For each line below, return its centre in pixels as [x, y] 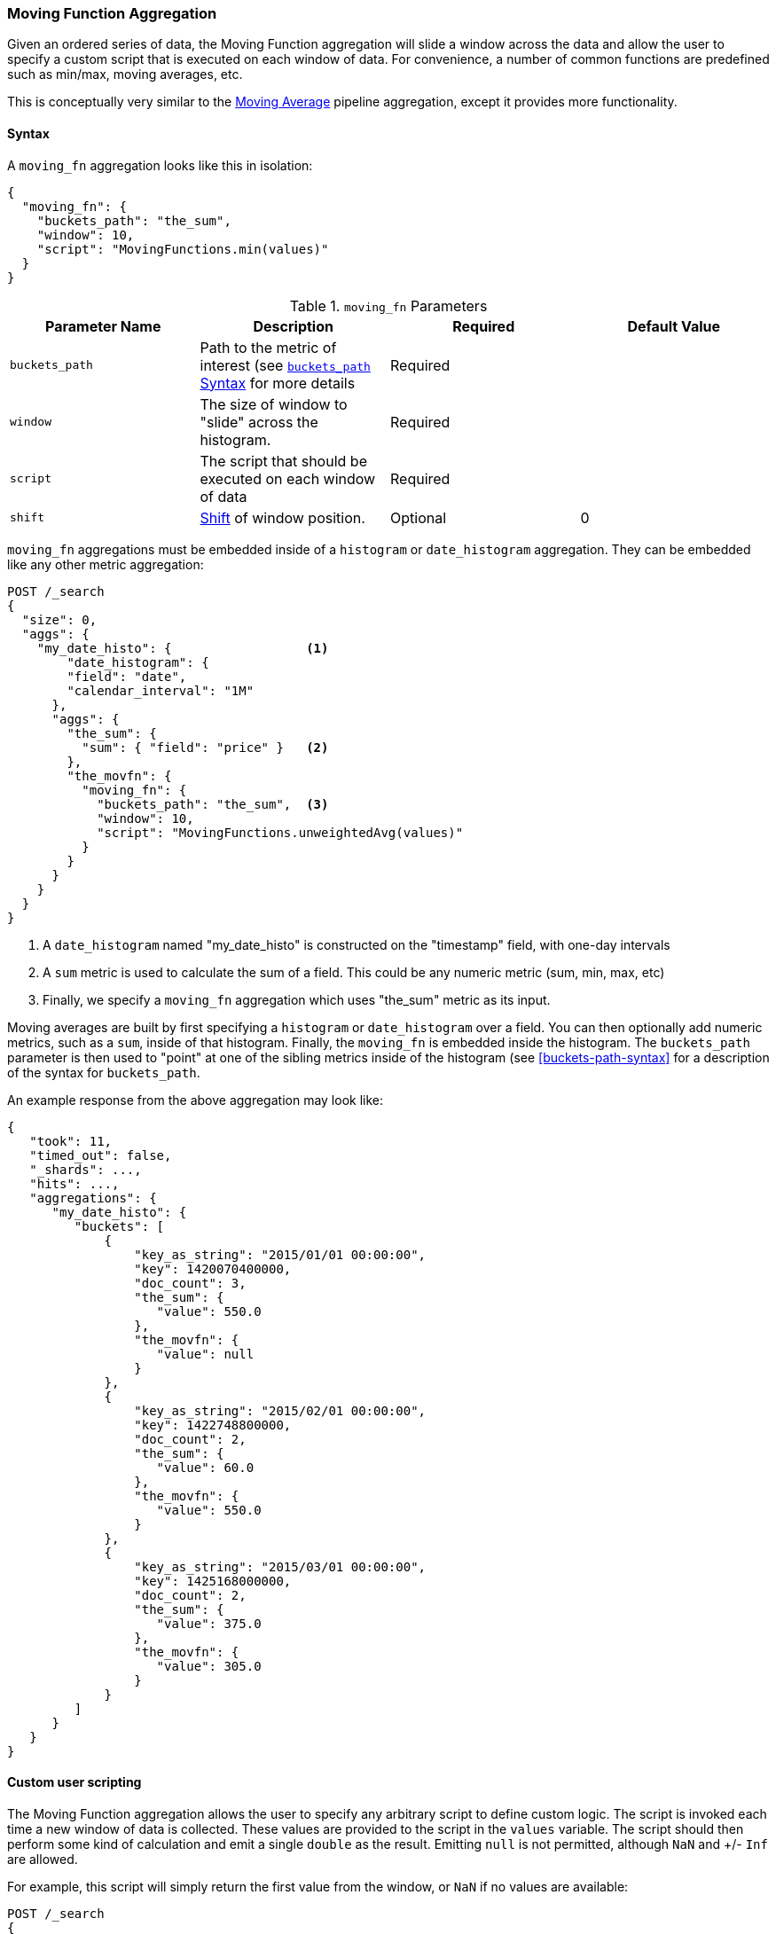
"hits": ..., [74, 1183]
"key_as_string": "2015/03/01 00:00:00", [280, 1566]
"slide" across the [259, 422]
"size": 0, [59, 619]
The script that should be [283, 461]
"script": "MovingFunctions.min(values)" [183, 249]
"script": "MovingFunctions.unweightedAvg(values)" [280, 832]
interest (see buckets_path [285, 365]
